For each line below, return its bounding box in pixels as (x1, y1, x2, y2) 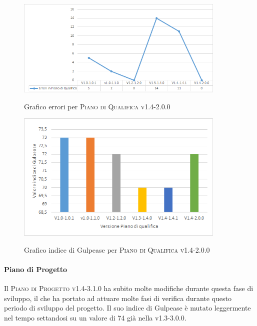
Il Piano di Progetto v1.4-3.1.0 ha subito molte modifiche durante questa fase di (4, 283, 253, 294)
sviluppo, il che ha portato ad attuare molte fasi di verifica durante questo (4, 293, 232, 303)
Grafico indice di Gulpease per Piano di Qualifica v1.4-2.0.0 (24, 244, 210, 255)
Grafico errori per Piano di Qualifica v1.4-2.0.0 (24, 101, 170, 111)
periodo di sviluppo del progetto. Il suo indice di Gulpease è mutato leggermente (4, 303, 251, 313)
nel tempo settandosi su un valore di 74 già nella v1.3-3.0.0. (4, 312, 186, 323)
